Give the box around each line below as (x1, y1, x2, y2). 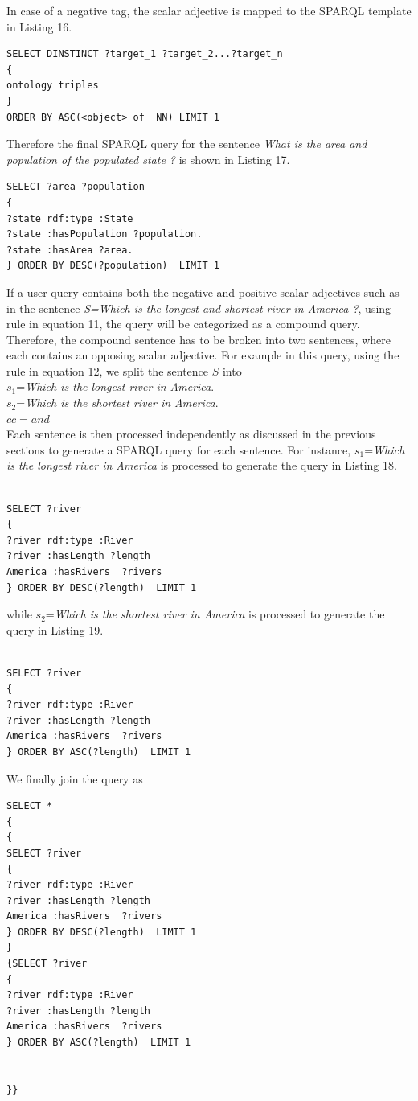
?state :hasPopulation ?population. (6, 228, 203, 240)
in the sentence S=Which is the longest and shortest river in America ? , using (6, 299, 391, 316)
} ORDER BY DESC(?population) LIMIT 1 (6, 260, 219, 272)
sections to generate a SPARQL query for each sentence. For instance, (6, 441, 351, 458)
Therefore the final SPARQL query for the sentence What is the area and (6, 135, 367, 152)
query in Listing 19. (6, 621, 104, 638)
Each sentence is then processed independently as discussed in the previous (6, 425, 376, 442)
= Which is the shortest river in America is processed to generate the (45, 606, 385, 622)
